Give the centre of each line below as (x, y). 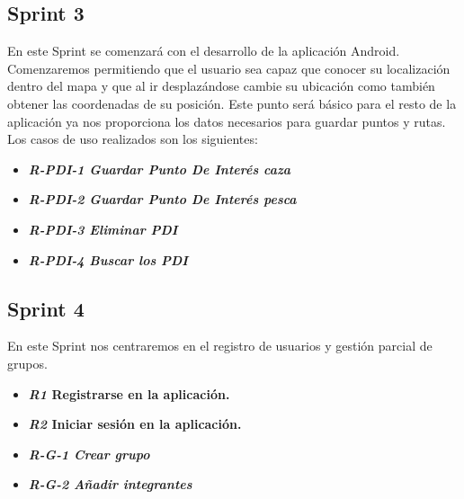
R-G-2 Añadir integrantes (110, 484)
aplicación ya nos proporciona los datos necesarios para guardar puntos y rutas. (227, 121)
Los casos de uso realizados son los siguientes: (133, 139)
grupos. (27, 363)
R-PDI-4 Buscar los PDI (108, 259)
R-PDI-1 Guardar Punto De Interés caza (160, 169)
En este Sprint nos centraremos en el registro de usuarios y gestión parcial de (220, 346)
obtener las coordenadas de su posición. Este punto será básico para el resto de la (232, 103)
